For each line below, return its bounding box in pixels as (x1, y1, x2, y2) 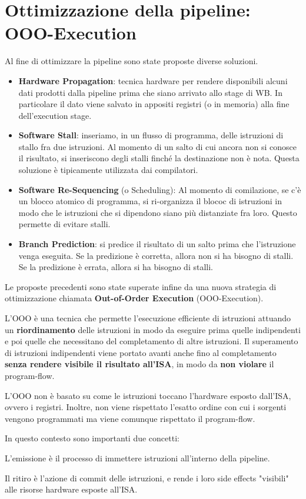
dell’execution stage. (18, 109, 92, 121)
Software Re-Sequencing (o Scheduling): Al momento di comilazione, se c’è (18, 183, 301, 195)
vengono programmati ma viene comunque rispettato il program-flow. (5, 412, 255, 424)
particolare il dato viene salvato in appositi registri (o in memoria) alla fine (18, 98, 290, 110)
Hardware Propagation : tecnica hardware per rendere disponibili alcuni (18, 74, 288, 87)
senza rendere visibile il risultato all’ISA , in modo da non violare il (5, 358, 274, 370)
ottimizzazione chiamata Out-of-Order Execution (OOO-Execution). (5, 292, 264, 304)
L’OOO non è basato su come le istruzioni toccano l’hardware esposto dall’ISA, (5, 389, 291, 401)
